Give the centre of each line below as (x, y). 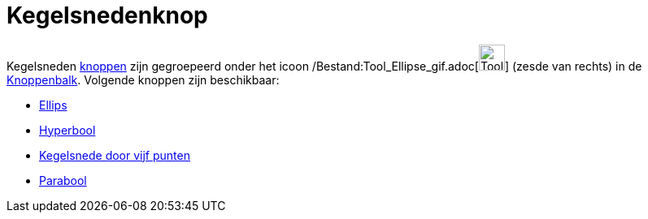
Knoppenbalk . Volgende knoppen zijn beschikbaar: (143, 79)
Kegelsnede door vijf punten (115, 155)
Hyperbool (67, 130)
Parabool (63, 180)
